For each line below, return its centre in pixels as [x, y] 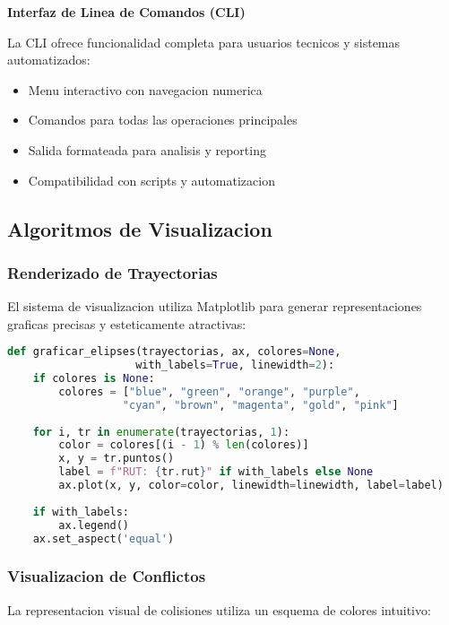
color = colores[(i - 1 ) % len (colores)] [184, 445]
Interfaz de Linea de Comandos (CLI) [126, 12]
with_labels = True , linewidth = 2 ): [235, 365]
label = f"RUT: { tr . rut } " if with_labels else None [216, 472]
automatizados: [49, 60]
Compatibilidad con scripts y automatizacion [151, 180]
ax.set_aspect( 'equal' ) [104, 538]
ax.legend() [94, 525]
